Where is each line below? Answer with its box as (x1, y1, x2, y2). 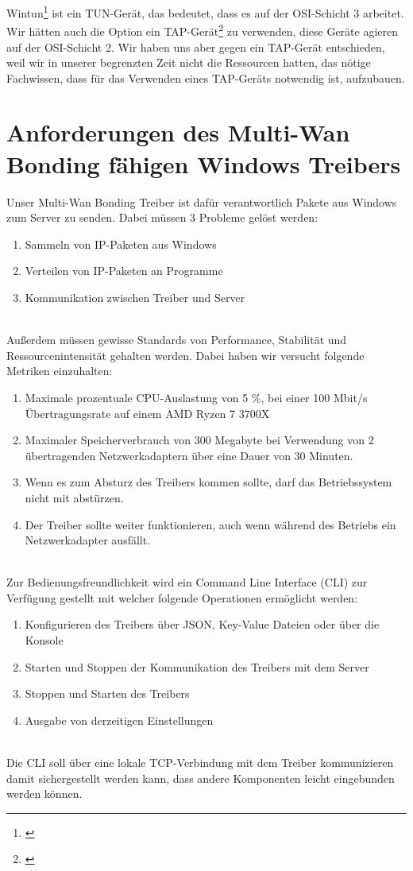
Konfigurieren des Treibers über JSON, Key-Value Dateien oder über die (25, 616, 380, 633)
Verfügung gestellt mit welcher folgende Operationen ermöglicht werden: (6, 589, 358, 606)
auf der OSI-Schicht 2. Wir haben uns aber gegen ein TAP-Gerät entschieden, (6, 38, 385, 55)
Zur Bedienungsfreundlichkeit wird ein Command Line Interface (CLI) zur (6, 574, 368, 590)
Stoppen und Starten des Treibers (25, 685, 190, 702)
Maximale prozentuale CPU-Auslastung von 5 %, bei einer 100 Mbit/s (25, 389, 368, 405)
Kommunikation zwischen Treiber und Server (25, 288, 245, 305)
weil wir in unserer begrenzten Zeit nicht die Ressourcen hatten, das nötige (6, 54, 371, 71)
